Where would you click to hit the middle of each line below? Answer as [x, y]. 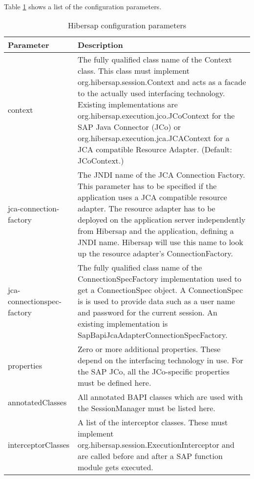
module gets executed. [116, 467]
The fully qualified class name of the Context [155, 59]
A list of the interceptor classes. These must [153, 422]
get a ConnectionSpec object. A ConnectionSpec [160, 290]
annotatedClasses [37, 402]
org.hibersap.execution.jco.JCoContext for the [156, 115]
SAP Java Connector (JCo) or [129, 126]
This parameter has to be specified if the [147, 186]
